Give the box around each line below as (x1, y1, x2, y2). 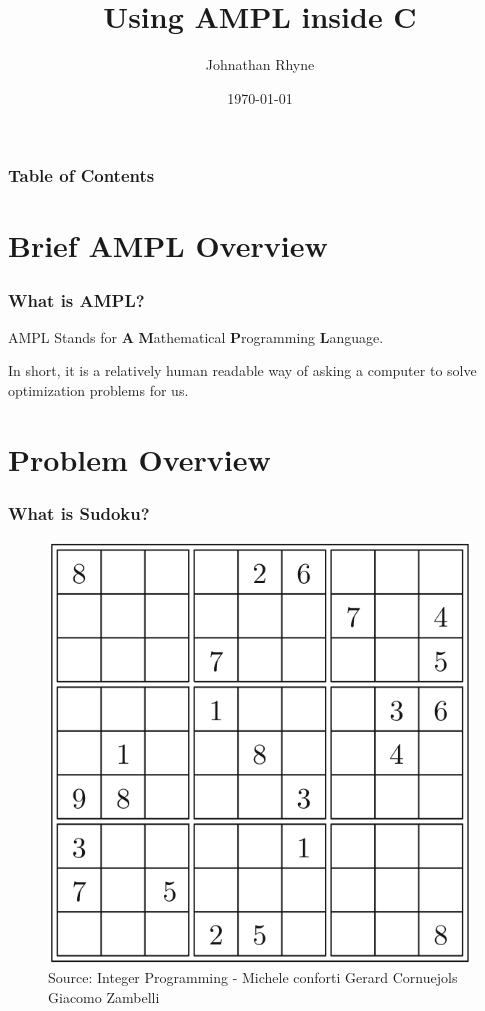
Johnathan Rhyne (205, 54, 315, 75)
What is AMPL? (8, 287, 145, 312)
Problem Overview (8, 438, 271, 479)
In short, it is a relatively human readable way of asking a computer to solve (8, 360, 477, 381)
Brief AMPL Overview (8, 225, 328, 266)
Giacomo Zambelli (48, 986, 160, 1007)
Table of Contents (8, 163, 155, 188)
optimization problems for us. (8, 380, 189, 401)
